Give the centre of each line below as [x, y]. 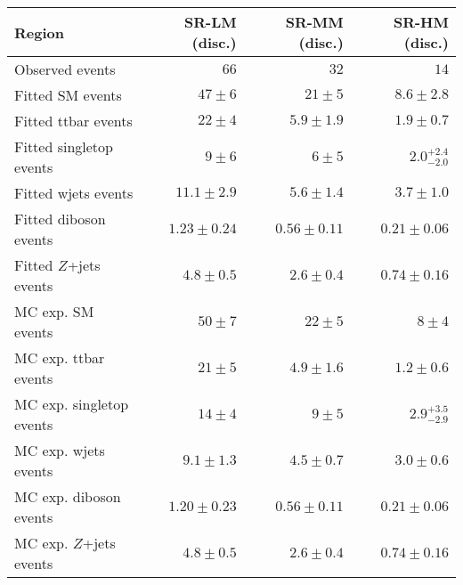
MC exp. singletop [72, 404]
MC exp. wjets [60, 450]
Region [39, 32]
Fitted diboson [60, 219]
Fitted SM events [68, 95]
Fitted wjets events [74, 193]
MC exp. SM [54, 311]
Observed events [65, 69]
